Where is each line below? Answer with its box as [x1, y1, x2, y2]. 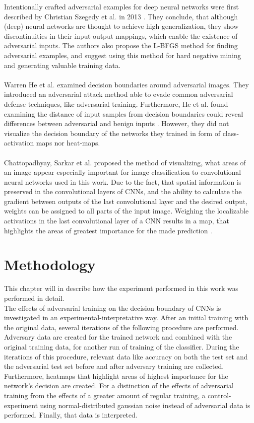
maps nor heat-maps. [36, 138, 100, 148]
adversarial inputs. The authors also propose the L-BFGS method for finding [4, 40, 238, 51]
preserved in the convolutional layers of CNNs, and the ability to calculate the [4, 186, 242, 197]
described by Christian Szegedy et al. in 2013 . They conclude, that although [4, 11, 238, 21]
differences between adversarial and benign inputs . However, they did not [4, 118, 229, 129]
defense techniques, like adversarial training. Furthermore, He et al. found [4, 98, 228, 109]
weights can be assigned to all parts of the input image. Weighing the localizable [4, 206, 249, 216]
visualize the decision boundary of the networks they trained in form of [4, 128, 220, 138]
